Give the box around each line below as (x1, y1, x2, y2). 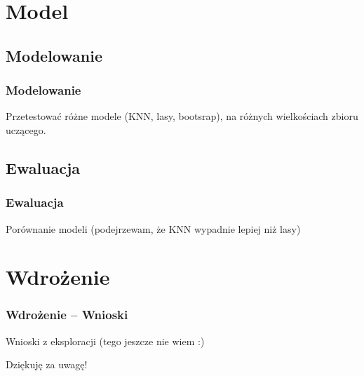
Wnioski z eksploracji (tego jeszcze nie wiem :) (6, 333, 205, 348)
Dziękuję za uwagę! (6, 357, 88, 372)
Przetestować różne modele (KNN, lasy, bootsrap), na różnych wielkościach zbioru (6, 109, 358, 123)
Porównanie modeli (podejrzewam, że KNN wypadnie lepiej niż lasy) (6, 221, 301, 236)
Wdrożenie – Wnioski (6, 306, 128, 323)
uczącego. (6, 122, 46, 137)
